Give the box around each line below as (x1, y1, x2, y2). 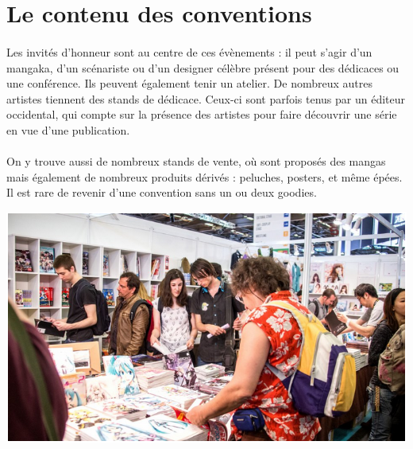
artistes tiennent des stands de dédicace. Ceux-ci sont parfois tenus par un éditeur (6, 90, 406, 107)
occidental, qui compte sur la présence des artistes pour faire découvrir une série (6, 106, 397, 123)
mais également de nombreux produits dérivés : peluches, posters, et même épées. (6, 168, 403, 185)
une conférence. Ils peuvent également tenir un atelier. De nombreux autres (6, 75, 372, 92)
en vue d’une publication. (6, 121, 130, 138)
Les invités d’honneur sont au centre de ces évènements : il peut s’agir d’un (6, 43, 372, 60)
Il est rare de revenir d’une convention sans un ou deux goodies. (6, 184, 317, 201)
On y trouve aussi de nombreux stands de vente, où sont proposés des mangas (6, 153, 386, 170)
